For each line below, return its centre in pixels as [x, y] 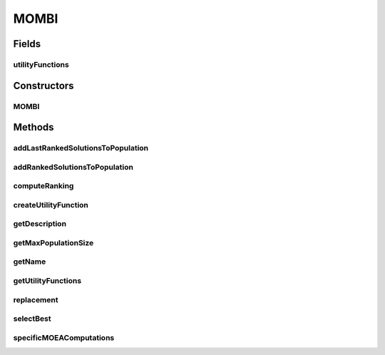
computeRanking [43, 186]
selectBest [32, 319]
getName [30, 262]
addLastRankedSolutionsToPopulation [81, 148]
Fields [27, 44]
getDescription [40, 224]
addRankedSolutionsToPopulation [73, 167]
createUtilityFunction [51, 205]
